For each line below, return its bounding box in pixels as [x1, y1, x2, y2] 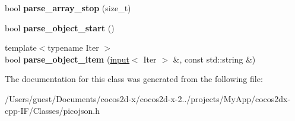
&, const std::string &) [173, 53, 256, 65]
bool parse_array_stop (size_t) [5, 2, 131, 14]
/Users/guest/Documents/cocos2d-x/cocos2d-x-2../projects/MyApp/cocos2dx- [5, 92, 291, 104]
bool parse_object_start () [5, 21, 115, 34]
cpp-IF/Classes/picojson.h [5, 104, 100, 116]
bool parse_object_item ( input [5, 53, 130, 65]
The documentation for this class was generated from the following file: [5, 73, 263, 85]
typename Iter [47, 41, 99, 54]
